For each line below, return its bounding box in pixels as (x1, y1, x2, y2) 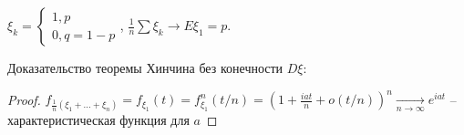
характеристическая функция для (7, 110, 190, 130)
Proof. (7, 89, 41, 109)
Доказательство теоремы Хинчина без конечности (7, 58, 284, 77)
